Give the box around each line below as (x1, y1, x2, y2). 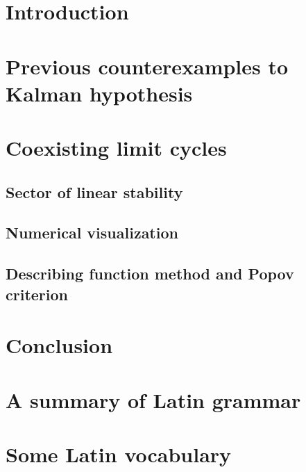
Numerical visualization (6, 222, 178, 243)
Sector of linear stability (6, 181, 183, 202)
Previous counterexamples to (6, 51, 289, 80)
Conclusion (6, 331, 113, 359)
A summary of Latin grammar (6, 385, 301, 414)
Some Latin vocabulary (6, 439, 232, 468)
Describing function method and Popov (6, 263, 294, 284)
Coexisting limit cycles (6, 133, 227, 162)
